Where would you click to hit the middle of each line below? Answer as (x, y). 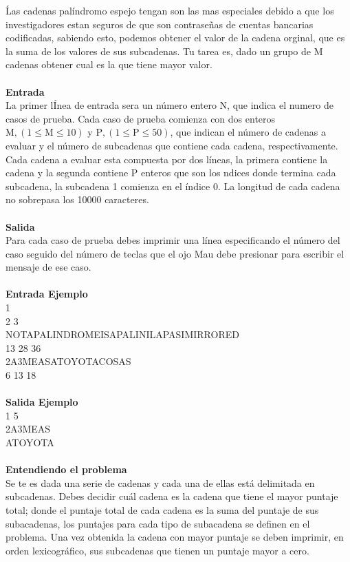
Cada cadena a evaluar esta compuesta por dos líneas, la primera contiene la (167, 159)
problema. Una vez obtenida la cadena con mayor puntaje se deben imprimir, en (175, 537)
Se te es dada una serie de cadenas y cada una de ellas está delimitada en (160, 482)
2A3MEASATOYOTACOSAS (68, 361)
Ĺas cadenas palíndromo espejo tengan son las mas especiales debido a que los (170, 10)
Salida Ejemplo (42, 402)
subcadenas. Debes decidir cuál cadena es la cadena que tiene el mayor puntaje (172, 496)
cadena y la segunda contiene (67, 173)
